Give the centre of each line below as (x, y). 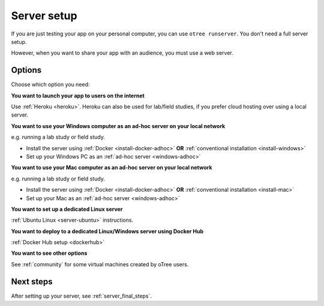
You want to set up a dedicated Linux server (67, 209)
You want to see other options (49, 253)
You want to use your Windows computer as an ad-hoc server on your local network (118, 126)
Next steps (32, 282)
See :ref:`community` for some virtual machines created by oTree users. (100, 264)
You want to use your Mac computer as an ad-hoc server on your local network (112, 168)
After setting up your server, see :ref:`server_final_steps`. (82, 296)
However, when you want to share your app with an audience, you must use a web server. (122, 53)
